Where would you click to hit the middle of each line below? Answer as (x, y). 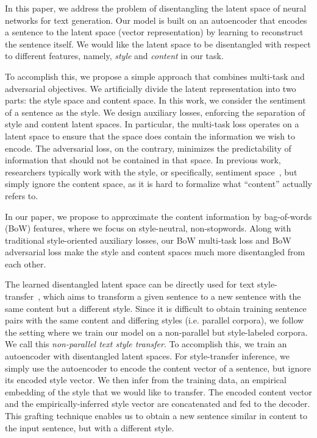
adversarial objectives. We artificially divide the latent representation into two (151, 88)
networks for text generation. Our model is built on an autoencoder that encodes (156, 20)
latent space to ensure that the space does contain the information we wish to (150, 136)
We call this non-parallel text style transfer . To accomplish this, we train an (146, 344)
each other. (26, 263)
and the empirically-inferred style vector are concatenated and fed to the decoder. (158, 404)
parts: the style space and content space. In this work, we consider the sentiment (155, 100)
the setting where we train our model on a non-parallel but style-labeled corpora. (156, 332)
